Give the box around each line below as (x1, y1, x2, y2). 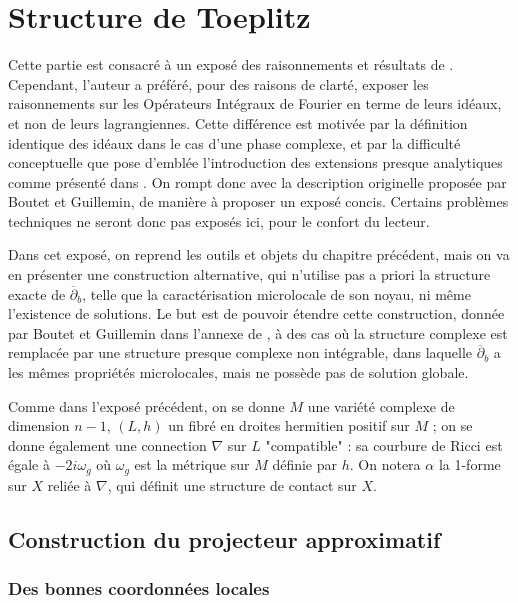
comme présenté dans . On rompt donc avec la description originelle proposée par (8, 171, 507, 192)
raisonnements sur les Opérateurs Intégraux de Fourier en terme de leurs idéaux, (8, 93, 502, 114)
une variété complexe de (307, 395, 455, 416)
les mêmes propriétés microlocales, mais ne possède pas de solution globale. (8, 362, 469, 383)
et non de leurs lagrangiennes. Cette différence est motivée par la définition (8, 112, 468, 133)
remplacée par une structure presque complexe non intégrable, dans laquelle (8, 342, 473, 363)
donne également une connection (8, 434, 207, 455)
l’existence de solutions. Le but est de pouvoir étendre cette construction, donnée (8, 303, 505, 324)
